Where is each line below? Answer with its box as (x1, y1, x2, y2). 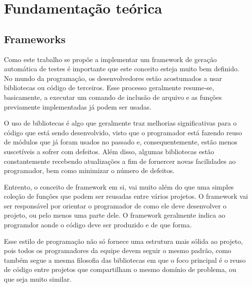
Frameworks (4, 31, 66, 46)
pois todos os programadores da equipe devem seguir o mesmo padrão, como (4, 245, 232, 255)
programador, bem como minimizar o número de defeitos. (4, 165, 175, 175)
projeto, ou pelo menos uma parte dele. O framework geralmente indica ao (4, 210, 225, 220)
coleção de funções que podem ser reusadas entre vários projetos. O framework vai (4, 191, 248, 201)
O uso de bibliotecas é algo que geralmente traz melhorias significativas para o (4, 118, 237, 128)
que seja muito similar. (4, 274, 72, 284)
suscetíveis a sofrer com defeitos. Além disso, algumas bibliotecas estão (4, 146, 214, 156)
